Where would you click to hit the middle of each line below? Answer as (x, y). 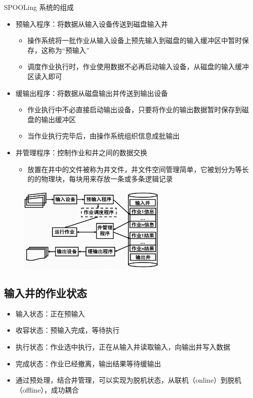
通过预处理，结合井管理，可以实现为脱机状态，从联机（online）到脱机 (128, 380)
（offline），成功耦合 (47, 389)
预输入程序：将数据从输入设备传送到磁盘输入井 (92, 23)
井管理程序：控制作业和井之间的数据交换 (81, 152)
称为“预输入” (69, 50)
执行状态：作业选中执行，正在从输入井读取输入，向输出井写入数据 (123, 346)
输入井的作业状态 (45, 292)
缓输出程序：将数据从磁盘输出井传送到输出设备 (92, 93)
